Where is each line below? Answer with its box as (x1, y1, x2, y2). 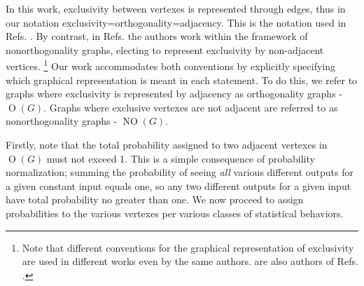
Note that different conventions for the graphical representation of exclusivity (22, 240, 354, 254)
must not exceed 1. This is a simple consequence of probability (46, 151, 315, 165)
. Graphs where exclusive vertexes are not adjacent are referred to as (43, 100, 338, 114)
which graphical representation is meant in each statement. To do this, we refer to (6, 72, 358, 87)
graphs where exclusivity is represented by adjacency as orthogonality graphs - (6, 86, 342, 101)
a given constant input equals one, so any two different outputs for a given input (6, 178, 351, 193)
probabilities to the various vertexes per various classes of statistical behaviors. (6, 205, 344, 220)
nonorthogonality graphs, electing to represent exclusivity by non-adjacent (6, 42, 324, 57)
